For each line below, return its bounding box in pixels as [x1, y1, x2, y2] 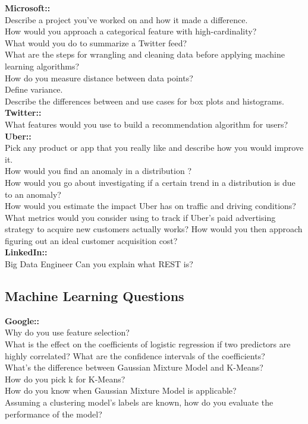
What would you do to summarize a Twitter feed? [5, 36, 187, 49]
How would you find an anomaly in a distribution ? [5, 164, 191, 177]
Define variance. [5, 83, 63, 96]
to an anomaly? [5, 188, 61, 200]
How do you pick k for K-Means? [5, 372, 125, 385]
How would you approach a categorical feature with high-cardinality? [5, 25, 257, 37]
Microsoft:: [5, 2, 51, 14]
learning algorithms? [5, 59, 80, 72]
